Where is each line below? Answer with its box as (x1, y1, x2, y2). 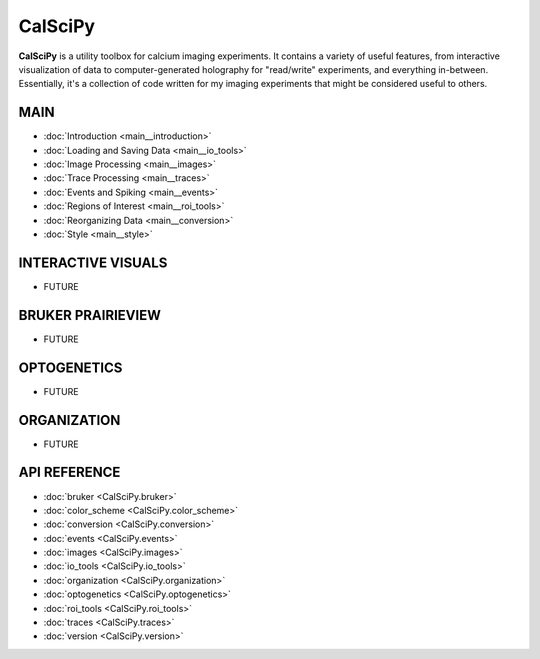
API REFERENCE (18, 464, 121, 481)
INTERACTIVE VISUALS (18, 254, 168, 271)
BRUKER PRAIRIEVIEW (18, 306, 162, 324)
